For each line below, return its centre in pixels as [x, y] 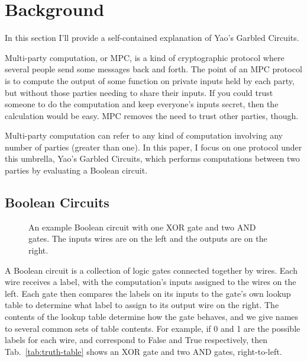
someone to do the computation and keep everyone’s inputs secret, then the [142, 104]
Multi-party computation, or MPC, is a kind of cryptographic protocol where [145, 57]
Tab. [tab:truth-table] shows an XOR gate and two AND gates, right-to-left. [143, 351]
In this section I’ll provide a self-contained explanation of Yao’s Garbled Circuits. [152, 38]
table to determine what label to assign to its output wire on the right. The [142, 305]
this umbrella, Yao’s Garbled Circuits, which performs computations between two [152, 158]
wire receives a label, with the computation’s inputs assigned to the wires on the [151, 282]
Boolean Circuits [57, 202]
